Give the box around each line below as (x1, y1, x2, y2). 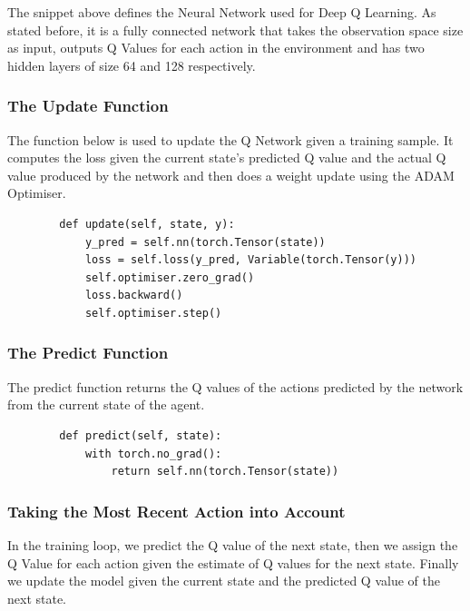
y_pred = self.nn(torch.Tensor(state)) (84, 235, 326, 249)
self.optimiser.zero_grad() (84, 271, 255, 284)
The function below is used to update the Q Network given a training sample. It (7, 130, 454, 149)
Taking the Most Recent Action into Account (7, 499, 346, 522)
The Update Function (7, 94, 169, 117)
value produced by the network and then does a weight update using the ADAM (7, 165, 455, 184)
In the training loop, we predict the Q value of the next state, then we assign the (7, 535, 458, 554)
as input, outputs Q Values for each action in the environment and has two (7, 38, 425, 57)
